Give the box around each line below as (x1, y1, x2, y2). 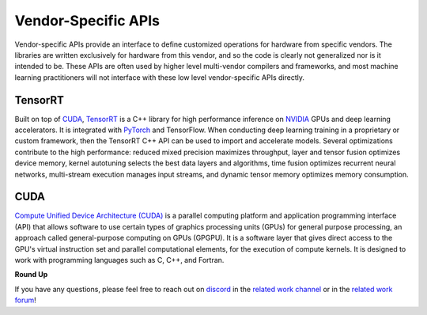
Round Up (14, 270, 48, 279)
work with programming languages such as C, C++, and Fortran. (14, 256, 225, 265)
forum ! (14, 295, 37, 305)
